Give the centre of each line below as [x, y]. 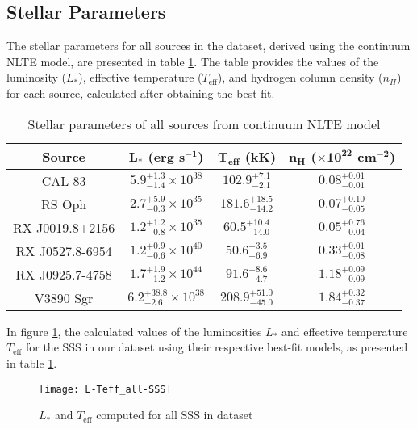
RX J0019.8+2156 [64, 227]
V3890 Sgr [64, 297]
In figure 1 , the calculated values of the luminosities [134, 331]
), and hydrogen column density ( [300, 77]
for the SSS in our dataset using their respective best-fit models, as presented [217, 347]
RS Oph [64, 204]
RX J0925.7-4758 [64, 274]
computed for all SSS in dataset [175, 415]
